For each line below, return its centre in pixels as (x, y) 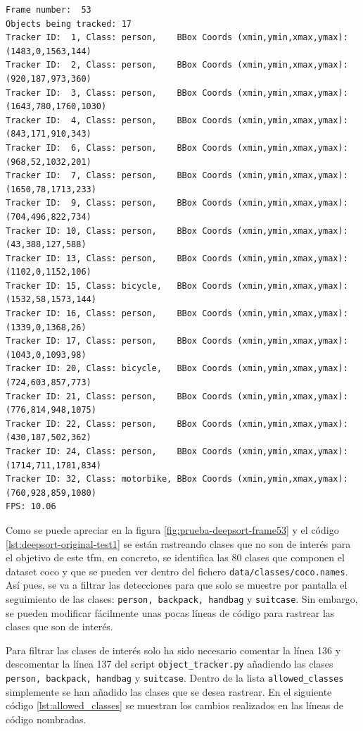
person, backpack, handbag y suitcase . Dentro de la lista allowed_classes (175, 678)
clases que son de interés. (59, 626)
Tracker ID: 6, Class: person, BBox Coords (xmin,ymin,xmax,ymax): (177, 148)
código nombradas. (46, 719)
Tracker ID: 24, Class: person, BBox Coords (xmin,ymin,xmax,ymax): (177, 451)
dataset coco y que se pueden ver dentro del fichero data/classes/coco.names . (177, 571)
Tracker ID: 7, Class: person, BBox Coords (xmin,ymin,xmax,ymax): (177, 176)
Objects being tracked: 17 (69, 24)
